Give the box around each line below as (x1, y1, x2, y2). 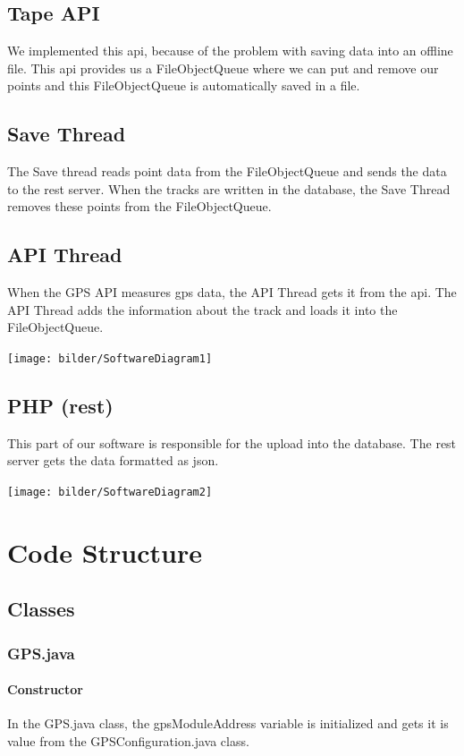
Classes (7, 595, 75, 623)
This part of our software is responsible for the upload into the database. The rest (7, 433, 457, 452)
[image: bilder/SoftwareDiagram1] (7, 352, 213, 365)
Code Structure (7, 533, 202, 570)
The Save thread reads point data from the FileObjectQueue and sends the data (7, 162, 447, 181)
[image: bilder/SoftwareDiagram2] (7, 486, 213, 498)
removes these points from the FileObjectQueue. (7, 197, 272, 216)
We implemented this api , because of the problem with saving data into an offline (7, 41, 453, 60)
